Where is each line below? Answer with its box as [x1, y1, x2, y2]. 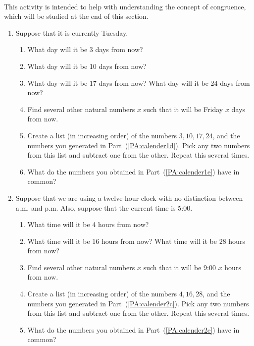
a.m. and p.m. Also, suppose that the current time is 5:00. [15, 202, 193, 213]
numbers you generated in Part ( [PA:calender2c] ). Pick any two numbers [27, 298, 249, 308]
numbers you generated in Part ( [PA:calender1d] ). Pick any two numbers [27, 140, 250, 150]
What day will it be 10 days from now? [27, 60, 147, 71]
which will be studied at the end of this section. [4, 11, 149, 21]
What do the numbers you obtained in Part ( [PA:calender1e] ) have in [27, 166, 240, 176]
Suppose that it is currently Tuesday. [15, 27, 128, 38]
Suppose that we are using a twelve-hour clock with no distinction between [15, 192, 243, 203]
